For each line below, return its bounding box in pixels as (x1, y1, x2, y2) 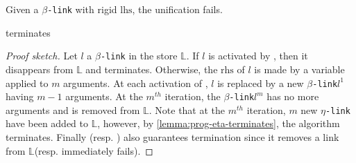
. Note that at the (149, 102, 226, 117)
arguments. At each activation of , (63, 75, 208, 90)
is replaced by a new (217, 75, 304, 90)
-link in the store (100, 48, 178, 63)
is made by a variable (254, 61, 345, 76)
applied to (6, 75, 49, 90)
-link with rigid (47, 2, 117, 16)
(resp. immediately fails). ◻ (34, 143, 153, 157)
